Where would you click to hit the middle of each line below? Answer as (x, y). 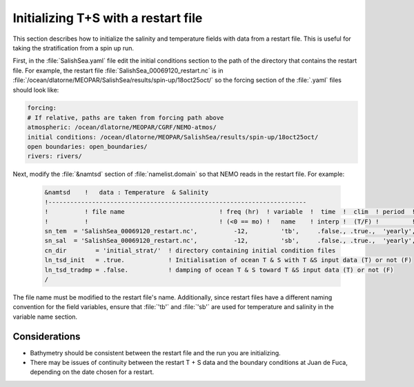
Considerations (47, 336)
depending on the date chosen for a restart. (92, 372)
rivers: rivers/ (55, 156)
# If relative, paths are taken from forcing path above (126, 118)
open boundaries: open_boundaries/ (87, 147)
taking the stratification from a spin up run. (73, 48)
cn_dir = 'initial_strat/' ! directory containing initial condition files (190, 250)
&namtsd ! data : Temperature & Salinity (126, 192)
